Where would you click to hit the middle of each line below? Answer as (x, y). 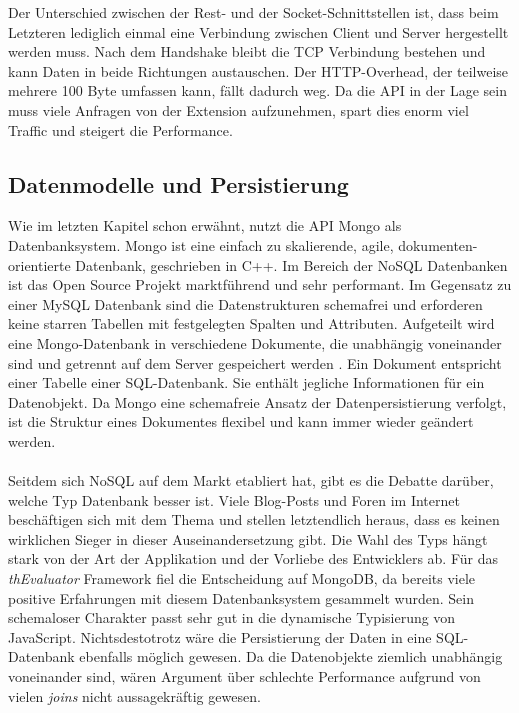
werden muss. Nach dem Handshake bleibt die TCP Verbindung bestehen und (247, 51)
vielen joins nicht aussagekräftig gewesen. (134, 695)
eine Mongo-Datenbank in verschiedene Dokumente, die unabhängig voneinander (255, 342)
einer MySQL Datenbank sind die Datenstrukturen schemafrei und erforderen (245, 303)
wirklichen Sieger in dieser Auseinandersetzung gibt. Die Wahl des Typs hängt (248, 538)
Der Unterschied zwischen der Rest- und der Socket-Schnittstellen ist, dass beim (253, 12)
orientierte (39, 264)
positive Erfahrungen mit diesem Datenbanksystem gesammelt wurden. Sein (241, 597)
